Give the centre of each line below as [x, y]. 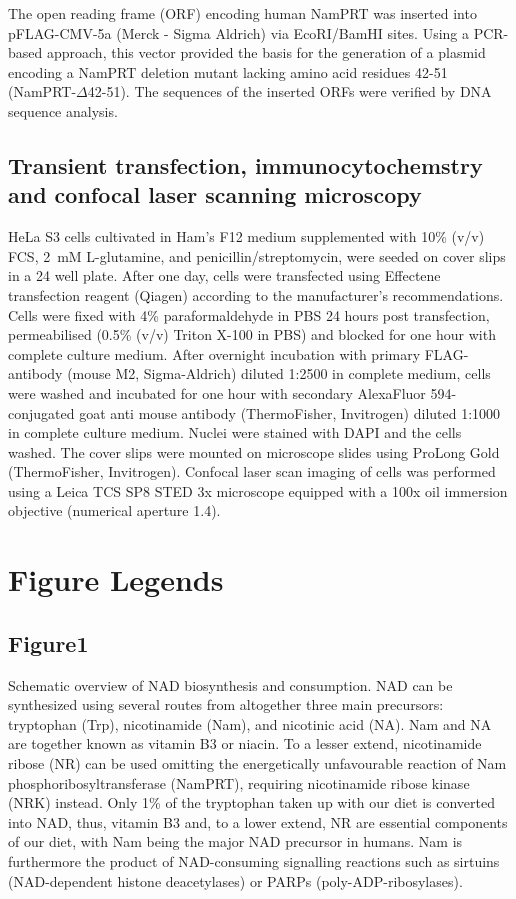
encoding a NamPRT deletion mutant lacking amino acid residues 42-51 [228, 71]
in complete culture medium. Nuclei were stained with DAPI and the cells [235, 432]
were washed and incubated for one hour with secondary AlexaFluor [217, 392]
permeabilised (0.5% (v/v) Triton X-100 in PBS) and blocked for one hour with [252, 334]
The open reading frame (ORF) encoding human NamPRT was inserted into [242, 13]
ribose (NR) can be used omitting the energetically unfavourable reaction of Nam [257, 763]
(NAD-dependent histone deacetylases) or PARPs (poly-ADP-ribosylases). [235, 880]
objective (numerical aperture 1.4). [114, 510]
